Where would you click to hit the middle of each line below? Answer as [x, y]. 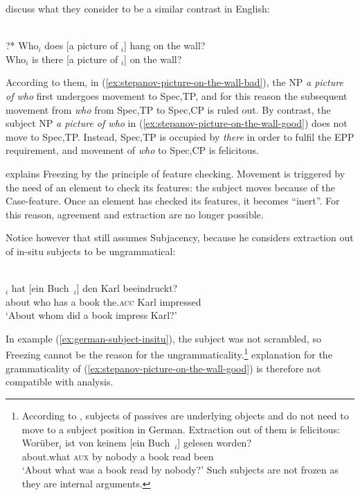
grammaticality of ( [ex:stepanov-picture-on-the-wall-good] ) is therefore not [163, 368]
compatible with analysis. [60, 382]
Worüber [40, 443]
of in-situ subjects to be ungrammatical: [91, 251]
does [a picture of [81, 45]
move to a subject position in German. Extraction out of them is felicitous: [181, 429]
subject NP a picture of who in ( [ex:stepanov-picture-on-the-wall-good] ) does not [177, 123]
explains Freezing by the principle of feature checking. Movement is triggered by [175, 173]
